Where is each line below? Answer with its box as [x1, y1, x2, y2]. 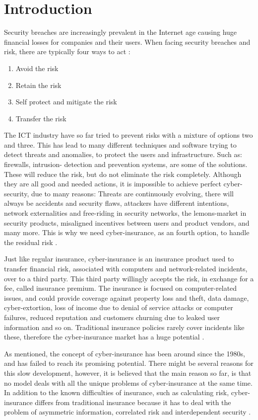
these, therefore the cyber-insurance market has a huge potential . [4, 332, 204, 342]
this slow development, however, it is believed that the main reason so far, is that [4, 367, 252, 378]
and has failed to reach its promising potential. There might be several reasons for [4, 358, 254, 368]
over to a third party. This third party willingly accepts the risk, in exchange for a [4, 273, 254, 283]
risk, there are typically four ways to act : [4, 46, 130, 57]
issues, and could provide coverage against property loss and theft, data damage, [4, 292, 249, 303]
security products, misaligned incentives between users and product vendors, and [4, 217, 250, 228]
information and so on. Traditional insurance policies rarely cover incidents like [4, 322, 245, 332]
